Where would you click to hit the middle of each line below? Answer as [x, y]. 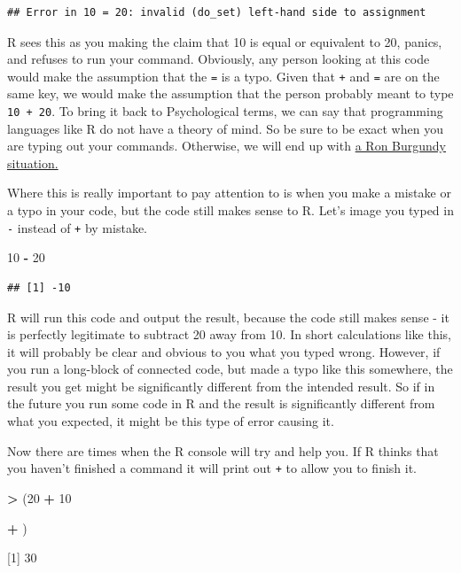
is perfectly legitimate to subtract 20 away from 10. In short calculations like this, [230, 334]
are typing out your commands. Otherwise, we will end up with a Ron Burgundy [227, 146]
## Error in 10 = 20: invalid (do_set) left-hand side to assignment [217, 12]
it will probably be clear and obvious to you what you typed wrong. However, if [224, 351]
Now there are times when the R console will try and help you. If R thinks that [223, 450]
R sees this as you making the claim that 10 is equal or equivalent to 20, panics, [225, 41]
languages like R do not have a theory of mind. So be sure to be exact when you [225, 128]
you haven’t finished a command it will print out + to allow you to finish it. [212, 468]
